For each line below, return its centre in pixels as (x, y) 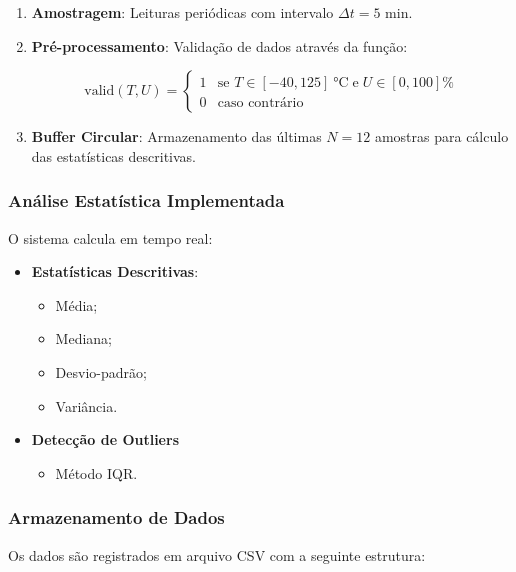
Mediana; (83, 338)
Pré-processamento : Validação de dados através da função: (219, 45)
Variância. (86, 405)
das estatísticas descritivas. (113, 155)
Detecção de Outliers (105, 439)
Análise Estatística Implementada (146, 200)
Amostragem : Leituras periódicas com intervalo (182, 12)
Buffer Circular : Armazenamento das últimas (176, 136)
